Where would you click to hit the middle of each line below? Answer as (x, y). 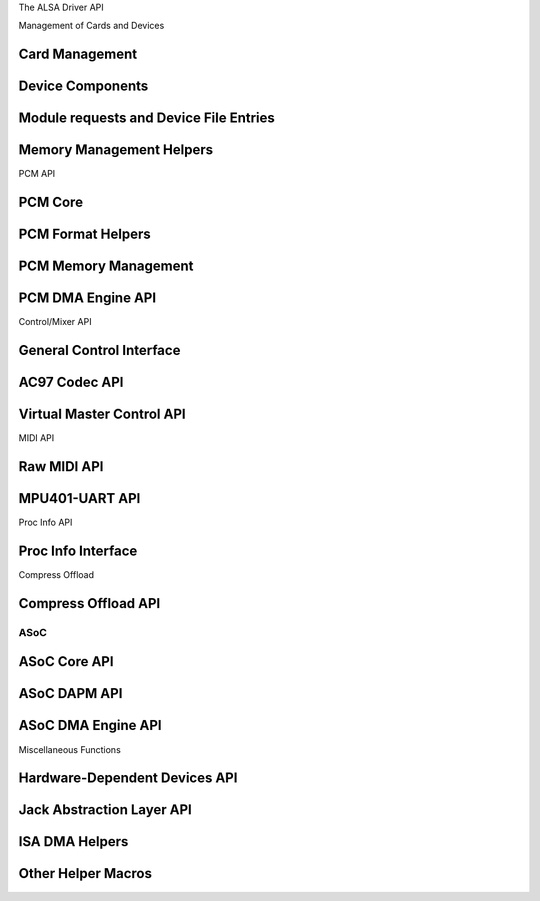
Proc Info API (45, 522)
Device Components (83, 86)
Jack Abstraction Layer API (105, 810)
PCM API (37, 174)
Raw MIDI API (61, 466)
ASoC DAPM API (70, 693)
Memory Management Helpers (116, 150)
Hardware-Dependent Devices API (128, 778)
